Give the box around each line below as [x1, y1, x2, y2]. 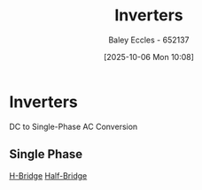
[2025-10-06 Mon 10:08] [103, 51, 195, 62]
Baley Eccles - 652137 [108, 34, 190, 45]
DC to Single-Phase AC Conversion [9, 121, 138, 132]
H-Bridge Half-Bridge [9, 170, 88, 181]
